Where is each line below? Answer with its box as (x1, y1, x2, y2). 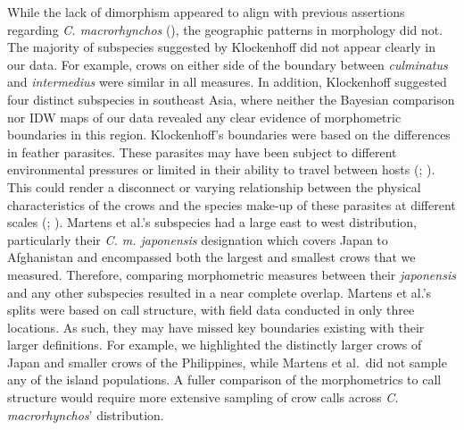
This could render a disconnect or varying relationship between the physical (7, 177, 421, 196)
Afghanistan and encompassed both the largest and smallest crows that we (7, 248, 416, 266)
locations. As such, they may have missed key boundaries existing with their (7, 317, 425, 336)
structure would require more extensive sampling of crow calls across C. (7, 388, 399, 407)
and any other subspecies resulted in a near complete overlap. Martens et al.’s (7, 282, 432, 301)
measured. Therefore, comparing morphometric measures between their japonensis (7, 265, 456, 283)
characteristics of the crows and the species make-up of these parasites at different (7, 195, 456, 214)
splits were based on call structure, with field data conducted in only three (7, 300, 415, 319)
